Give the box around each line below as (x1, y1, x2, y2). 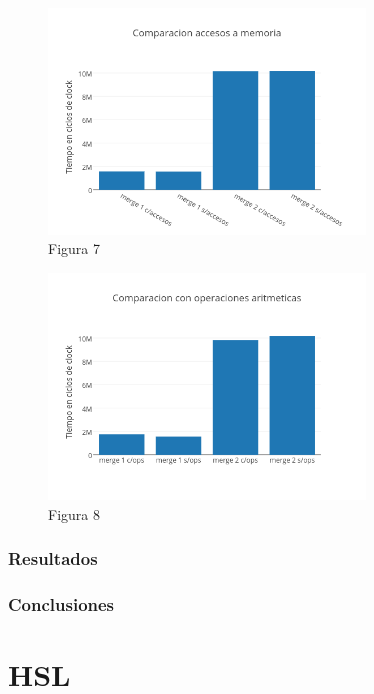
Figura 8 (48, 503, 100, 524)
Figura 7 (48, 238, 100, 259)
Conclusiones (8, 591, 115, 616)
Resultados (8, 546, 98, 571)
